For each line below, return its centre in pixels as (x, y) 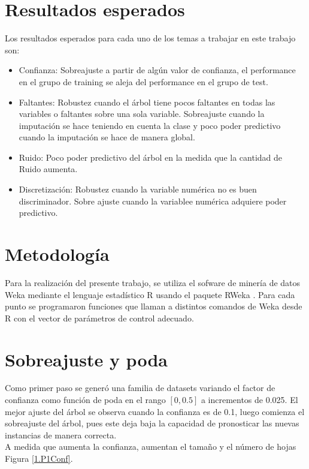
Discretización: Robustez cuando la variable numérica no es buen (138, 189)
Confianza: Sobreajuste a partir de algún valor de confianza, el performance (157, 70)
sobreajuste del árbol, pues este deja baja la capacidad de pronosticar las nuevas (152, 423)
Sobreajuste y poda (86, 359)
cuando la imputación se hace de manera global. (107, 137)
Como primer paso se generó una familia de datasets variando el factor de (140, 388)
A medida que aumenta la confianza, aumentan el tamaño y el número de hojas (151, 447)
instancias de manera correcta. (61, 435)
